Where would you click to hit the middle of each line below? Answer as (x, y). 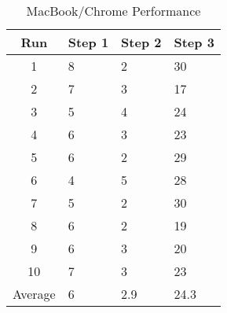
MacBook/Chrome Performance (113, 11)
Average (34, 294)
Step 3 (194, 42)
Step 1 (88, 42)
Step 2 (141, 42)
